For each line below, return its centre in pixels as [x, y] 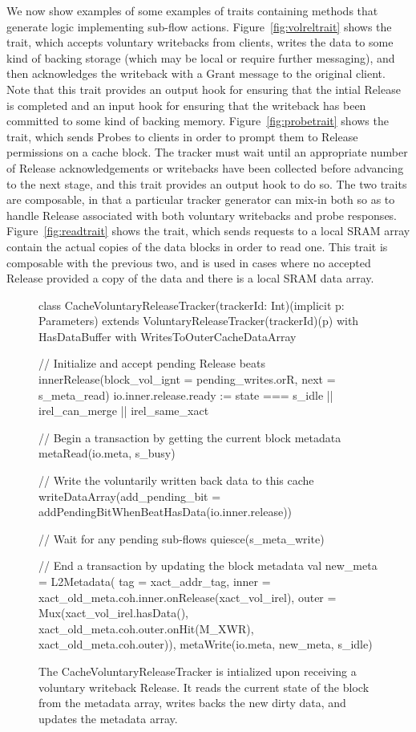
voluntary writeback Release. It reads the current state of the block [204, 687]
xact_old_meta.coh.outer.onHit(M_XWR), [146, 628]
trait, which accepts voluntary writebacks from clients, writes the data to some [200, 42]
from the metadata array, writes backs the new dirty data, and [192, 703]
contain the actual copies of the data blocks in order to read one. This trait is [197, 246]
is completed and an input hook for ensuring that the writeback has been [186, 105]
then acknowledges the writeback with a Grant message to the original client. [196, 73]
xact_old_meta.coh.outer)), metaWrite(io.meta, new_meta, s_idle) [206, 644]
